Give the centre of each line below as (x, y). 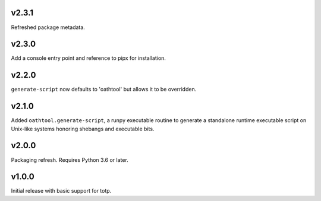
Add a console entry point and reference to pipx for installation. (89, 58)
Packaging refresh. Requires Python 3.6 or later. (70, 159)
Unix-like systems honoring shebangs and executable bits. (83, 129)
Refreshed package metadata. (48, 27)
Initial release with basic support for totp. (61, 191)
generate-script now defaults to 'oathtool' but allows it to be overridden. (104, 90)
